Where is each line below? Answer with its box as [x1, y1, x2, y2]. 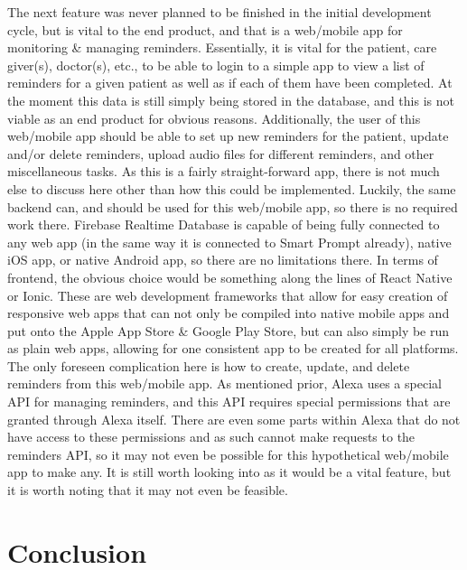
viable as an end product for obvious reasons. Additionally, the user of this [7, 108, 421, 127]
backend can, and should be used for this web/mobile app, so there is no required [7, 197, 458, 216]
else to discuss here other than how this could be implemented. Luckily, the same [7, 179, 456, 198]
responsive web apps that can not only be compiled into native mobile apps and [7, 304, 450, 322]
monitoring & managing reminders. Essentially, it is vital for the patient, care [7, 38, 437, 57]
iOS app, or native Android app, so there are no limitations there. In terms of [7, 250, 438, 269]
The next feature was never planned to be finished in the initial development [7, 3, 432, 21]
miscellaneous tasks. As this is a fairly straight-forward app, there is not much [7, 162, 440, 181]
